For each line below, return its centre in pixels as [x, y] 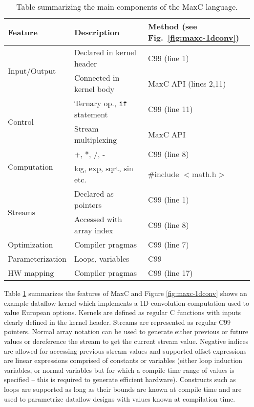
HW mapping [31, 273]
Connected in [97, 78]
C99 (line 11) [170, 109]
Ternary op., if [100, 103]
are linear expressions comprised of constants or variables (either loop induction [123, 360]
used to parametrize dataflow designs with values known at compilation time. [120, 398]
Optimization [31, 244]
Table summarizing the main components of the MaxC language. [127, 7]
